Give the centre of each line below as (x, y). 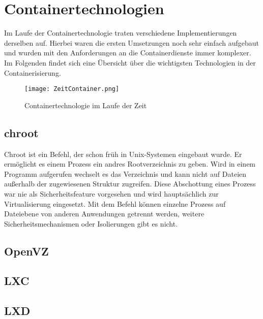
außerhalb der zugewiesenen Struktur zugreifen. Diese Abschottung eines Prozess (130, 184)
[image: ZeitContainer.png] (72, 89)
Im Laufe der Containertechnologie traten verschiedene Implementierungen (121, 33)
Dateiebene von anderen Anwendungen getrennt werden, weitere (104, 214)
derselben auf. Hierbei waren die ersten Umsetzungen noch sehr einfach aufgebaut (132, 42)
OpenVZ (26, 251)
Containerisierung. (33, 72)
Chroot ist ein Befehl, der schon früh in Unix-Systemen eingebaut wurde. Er (123, 154)
